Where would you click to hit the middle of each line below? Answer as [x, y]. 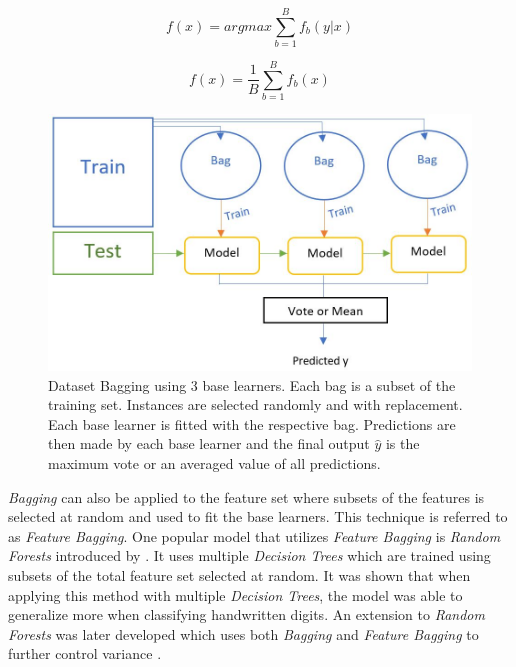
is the [402, 443]
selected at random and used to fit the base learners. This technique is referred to [258, 516]
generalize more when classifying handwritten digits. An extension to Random [246, 614]
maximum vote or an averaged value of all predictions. [214, 462]
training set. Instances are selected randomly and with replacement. [255, 404]
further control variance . [85, 653]
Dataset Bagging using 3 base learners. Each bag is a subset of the [252, 384]
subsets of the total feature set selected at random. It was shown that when [239, 574]
